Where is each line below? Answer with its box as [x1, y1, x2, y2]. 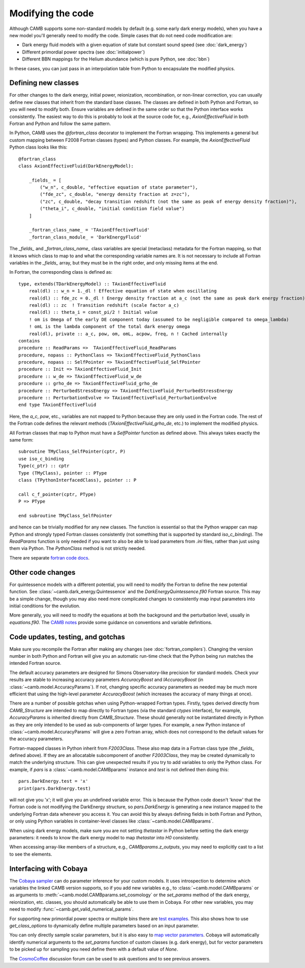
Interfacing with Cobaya [9, 864, 88, 873]
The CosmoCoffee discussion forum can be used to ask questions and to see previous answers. [9, 955, 211, 961]
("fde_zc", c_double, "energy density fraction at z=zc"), [40, 191, 190, 197]
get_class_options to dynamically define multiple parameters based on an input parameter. [9, 923, 199, 929]
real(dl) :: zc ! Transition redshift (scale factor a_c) [28, 302, 179, 308]
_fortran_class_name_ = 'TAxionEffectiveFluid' [28, 227, 150, 233]
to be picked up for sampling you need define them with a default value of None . [9, 946, 178, 952]
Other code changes [9, 568, 76, 577]
